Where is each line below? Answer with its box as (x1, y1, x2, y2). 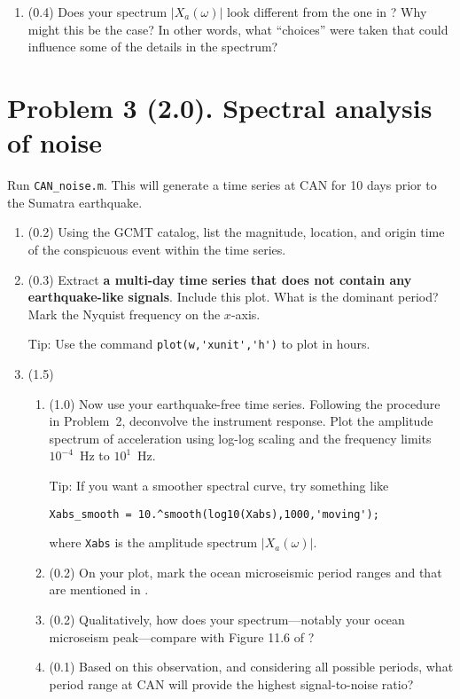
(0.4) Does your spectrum (27, 3, 168, 20)
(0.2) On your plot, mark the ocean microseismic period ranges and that (49, 562, 442, 581)
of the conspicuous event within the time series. (27, 240, 286, 258)
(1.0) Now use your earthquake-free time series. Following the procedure (49, 394, 441, 412)
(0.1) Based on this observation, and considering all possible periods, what (49, 657, 454, 676)
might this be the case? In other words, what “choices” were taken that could (27, 20, 448, 38)
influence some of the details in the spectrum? (27, 37, 278, 56)
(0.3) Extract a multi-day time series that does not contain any (27, 270, 412, 288)
